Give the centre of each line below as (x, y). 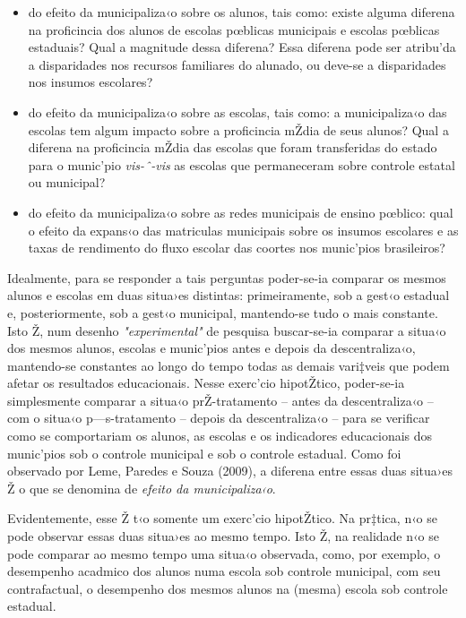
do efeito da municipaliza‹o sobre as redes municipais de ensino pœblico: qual (241, 212)
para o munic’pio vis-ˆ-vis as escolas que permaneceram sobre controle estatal (242, 164)
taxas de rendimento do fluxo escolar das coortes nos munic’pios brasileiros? (237, 248)
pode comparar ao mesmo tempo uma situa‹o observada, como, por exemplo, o (224, 553)
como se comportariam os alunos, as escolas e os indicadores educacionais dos (220, 436)
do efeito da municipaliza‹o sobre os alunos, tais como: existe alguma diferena (242, 12)
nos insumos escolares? (91, 82)
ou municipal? (67, 182)
